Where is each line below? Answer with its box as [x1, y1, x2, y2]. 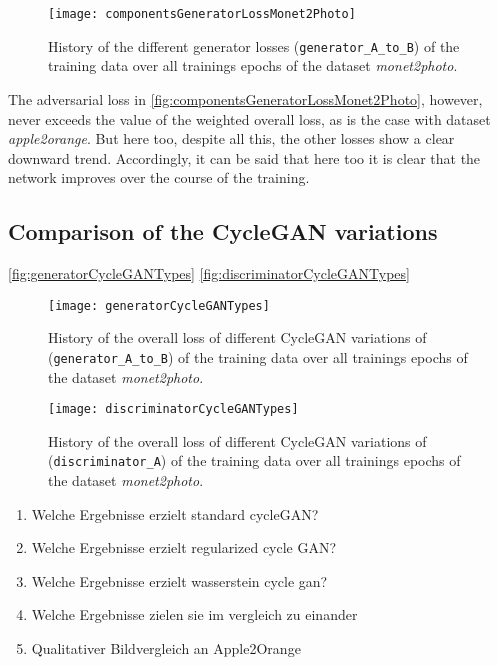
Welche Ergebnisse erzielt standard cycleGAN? [31, 503, 319, 524]
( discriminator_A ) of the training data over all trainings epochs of [48, 450, 461, 471]
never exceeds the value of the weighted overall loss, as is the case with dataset [8, 108, 491, 129]
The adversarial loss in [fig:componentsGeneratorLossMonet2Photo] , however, [8, 88, 483, 109]
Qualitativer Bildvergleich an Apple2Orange [31, 638, 301, 659]
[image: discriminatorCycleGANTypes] [48, 402, 299, 417]
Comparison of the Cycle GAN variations [8, 216, 438, 247]
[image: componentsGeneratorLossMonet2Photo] [48, 7, 356, 21]
